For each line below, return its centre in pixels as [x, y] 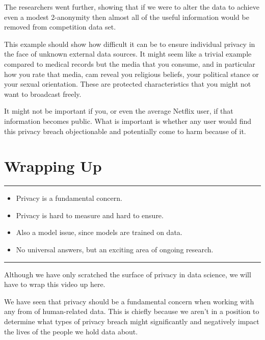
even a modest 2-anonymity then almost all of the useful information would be [127, 17]
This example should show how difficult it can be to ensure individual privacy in [130, 44]
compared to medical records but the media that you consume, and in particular [130, 63]
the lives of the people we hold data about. [71, 331]
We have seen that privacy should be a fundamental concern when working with [129, 301]
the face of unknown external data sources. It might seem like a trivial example [128, 54]
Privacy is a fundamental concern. [69, 198]
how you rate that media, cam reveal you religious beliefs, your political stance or [131, 74]
